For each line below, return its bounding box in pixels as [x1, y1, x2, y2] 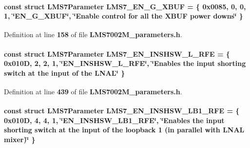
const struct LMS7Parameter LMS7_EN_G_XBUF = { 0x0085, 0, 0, [4, 1, 246, 11]
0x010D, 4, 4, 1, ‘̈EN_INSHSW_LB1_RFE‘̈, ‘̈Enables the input [4, 115, 225, 125]
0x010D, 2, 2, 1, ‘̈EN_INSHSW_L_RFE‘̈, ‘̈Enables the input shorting [4, 58, 246, 68]
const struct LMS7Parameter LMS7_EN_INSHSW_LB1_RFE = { [4, 106, 240, 116]
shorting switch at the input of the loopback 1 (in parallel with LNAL [4, 125, 245, 135]
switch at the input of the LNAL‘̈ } [4, 67, 125, 78]
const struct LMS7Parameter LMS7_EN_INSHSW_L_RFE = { [4, 48, 230, 59]
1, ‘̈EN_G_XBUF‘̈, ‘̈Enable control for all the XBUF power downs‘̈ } [4, 11, 243, 21]
